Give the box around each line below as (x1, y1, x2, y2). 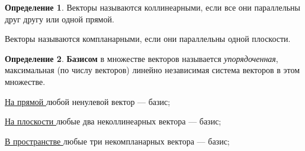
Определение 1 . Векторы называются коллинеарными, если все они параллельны (5, 1, 300, 13)
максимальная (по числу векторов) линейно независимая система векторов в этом (5, 64, 300, 76)
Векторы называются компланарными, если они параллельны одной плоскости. (5, 32, 291, 45)
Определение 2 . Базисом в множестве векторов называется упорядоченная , (5, 52, 278, 64)
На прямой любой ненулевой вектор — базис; (5, 95, 171, 107)
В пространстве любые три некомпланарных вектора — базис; (5, 134, 230, 147)
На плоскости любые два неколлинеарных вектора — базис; (5, 115, 221, 127)
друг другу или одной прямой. (5, 12, 114, 25)
